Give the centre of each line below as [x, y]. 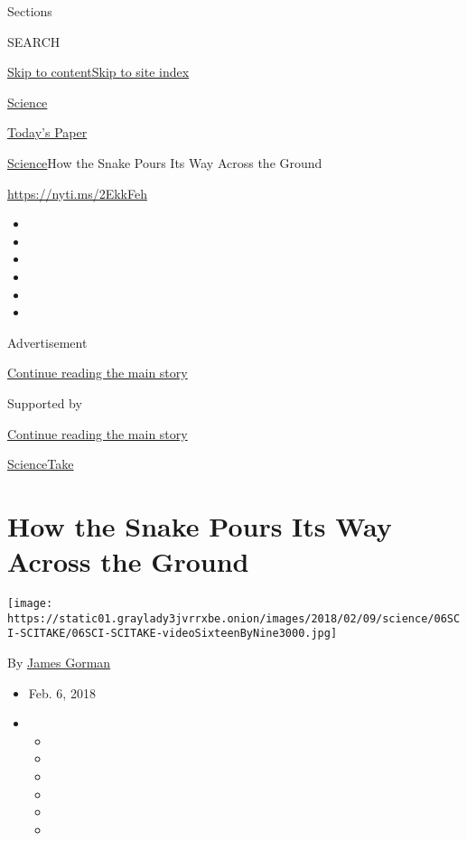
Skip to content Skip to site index [98, 72]
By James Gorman [59, 662]
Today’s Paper [47, 132]
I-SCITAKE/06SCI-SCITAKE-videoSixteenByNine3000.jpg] [173, 634]
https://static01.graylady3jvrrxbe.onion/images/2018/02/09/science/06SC [234, 618]
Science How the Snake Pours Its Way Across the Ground [165, 162]
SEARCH [34, 41]
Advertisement [47, 342]
